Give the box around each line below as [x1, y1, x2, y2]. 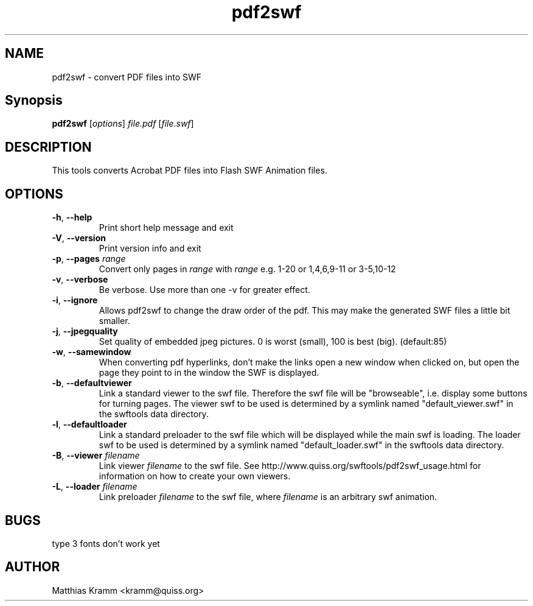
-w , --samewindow [52, 347, 131, 358]
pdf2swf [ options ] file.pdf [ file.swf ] [52, 118, 194, 129]
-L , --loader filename [52, 481, 138, 492]
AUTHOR [5, 559, 60, 575]
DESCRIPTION [5, 139, 92, 155]
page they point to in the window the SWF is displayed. [99, 367, 319, 378]
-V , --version [52, 233, 106, 244]
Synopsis [5, 93, 63, 108]
